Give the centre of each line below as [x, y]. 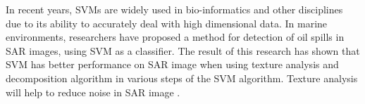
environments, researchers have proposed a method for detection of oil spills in [175, 37]
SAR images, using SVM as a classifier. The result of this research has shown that [183, 50]
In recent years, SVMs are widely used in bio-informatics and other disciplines [174, 9]
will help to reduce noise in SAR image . [93, 92]
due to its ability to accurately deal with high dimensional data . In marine [167, 23]
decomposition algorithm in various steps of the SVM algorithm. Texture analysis [182, 78]
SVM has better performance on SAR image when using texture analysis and [172, 64]
